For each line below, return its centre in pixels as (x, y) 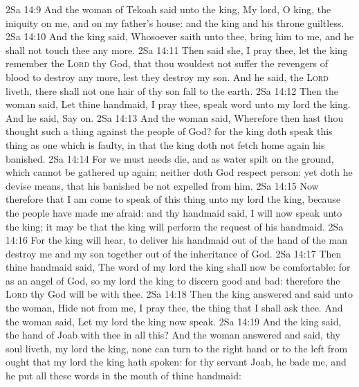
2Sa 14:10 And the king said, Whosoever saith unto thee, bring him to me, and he (180, 36)
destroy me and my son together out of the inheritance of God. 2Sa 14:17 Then (174, 253)
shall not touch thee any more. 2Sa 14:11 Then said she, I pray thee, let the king (177, 49)
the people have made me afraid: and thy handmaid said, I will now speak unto (174, 212)
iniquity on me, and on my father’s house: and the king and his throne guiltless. (175, 22)
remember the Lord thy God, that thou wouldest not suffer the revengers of (167, 63)
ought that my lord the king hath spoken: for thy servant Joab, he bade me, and (176, 362)
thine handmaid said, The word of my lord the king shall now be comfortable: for (178, 267)
